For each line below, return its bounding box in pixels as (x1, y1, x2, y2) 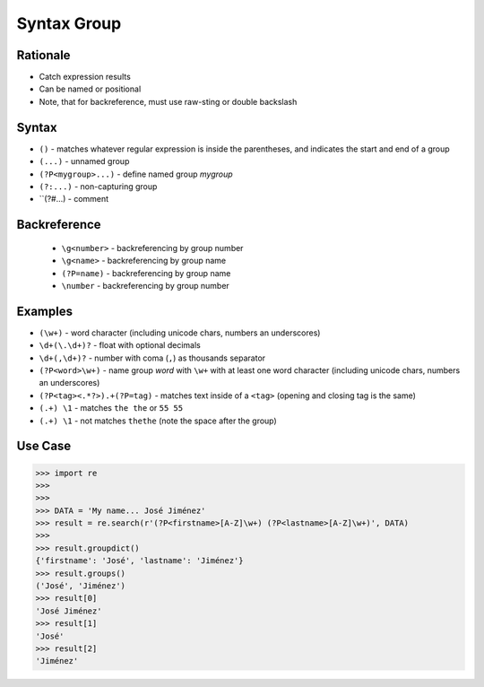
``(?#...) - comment (39, 194, 109, 204)
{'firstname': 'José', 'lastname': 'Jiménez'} (35, 556, 244, 566)
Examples (16, 303, 73, 318)
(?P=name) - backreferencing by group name (61, 267, 231, 278)
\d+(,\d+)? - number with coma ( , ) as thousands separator (39, 352, 266, 363)
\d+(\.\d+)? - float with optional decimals (39, 340, 201, 351)
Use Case (16, 439, 72, 454)
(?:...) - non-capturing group (39, 180, 158, 192)
